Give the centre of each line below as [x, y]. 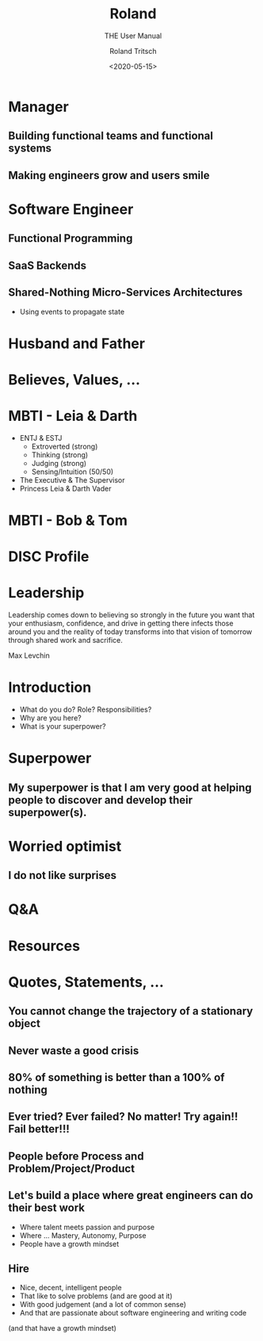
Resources [44, 946]
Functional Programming [71, 239]
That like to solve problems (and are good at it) [96, 1296]
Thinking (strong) [60, 455]
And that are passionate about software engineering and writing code [133, 1313]
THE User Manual [133, 36]
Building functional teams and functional [111, 136]
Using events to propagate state [72, 311]
